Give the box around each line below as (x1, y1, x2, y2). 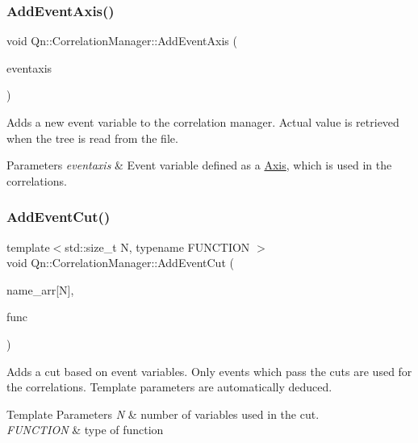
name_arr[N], (6, 281, 74, 298)
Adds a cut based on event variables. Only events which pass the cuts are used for (6, 362, 412, 379)
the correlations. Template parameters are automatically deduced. (6, 378, 332, 395)
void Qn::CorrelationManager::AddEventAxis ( (6, 32, 237, 49)
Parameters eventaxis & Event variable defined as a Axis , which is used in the (6, 157, 392, 173)
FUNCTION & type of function (6, 421, 164, 438)
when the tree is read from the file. (6, 129, 178, 146)
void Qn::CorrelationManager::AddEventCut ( (6, 254, 234, 271)
